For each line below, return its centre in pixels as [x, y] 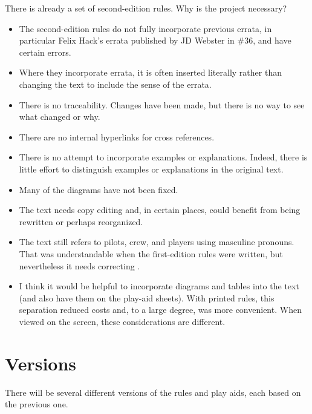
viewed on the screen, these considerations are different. [122, 321]
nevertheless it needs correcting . [80, 265]
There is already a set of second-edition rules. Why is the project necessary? [146, 8]
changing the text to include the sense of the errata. [115, 84]
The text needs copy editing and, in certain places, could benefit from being [160, 210]
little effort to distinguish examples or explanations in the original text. [151, 169]
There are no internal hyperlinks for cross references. [117, 136]
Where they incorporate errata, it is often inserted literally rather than [150, 72]
